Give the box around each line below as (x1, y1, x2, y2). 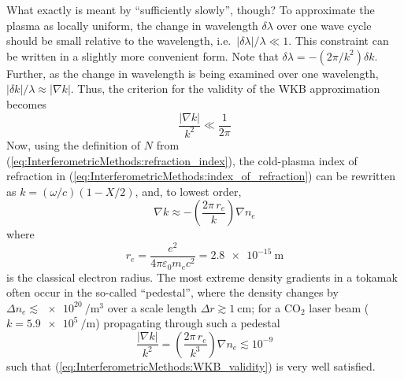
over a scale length (107, 299, 197, 315)
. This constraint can (288, 32, 389, 49)
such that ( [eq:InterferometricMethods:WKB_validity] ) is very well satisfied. (6, 357, 376, 374)
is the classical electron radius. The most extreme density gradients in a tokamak (6, 268, 398, 285)
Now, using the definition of (6, 136, 141, 153)
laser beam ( (309, 299, 369, 315)
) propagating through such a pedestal (95, 315, 280, 331)
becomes (6, 95, 47, 112)
